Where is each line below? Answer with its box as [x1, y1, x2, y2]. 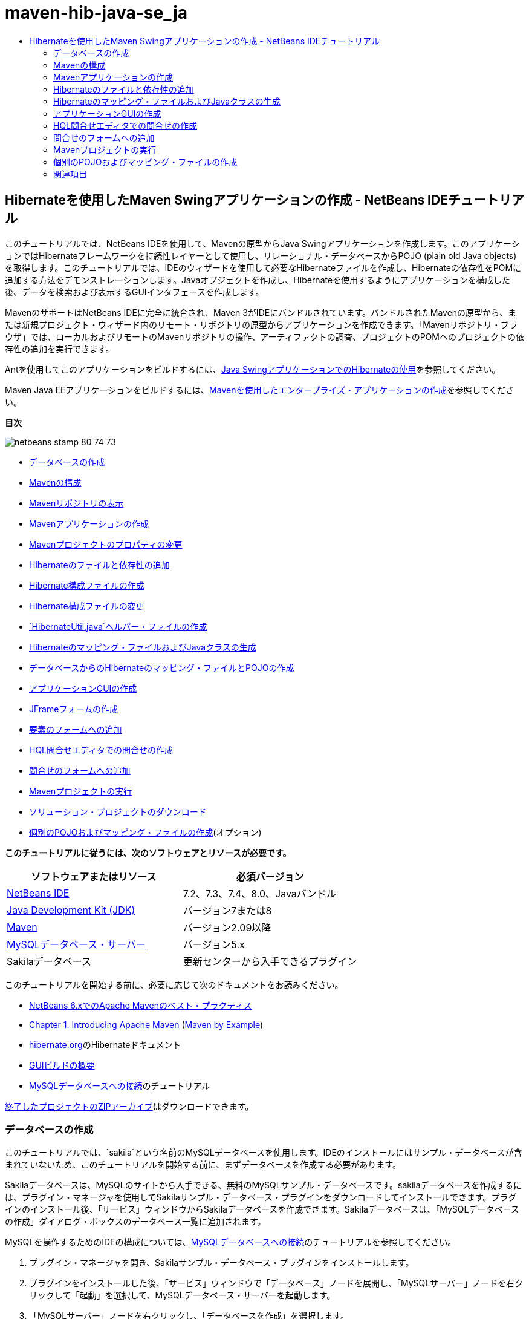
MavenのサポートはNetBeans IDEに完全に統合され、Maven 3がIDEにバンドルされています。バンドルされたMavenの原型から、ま [5, 307, 517, 318]
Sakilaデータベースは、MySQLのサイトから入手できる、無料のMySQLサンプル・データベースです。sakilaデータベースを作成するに [5, 1180, 522, 1191]
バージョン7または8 [183, 904, 272, 917]
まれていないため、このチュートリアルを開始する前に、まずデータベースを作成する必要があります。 [5, 1159, 401, 1170]
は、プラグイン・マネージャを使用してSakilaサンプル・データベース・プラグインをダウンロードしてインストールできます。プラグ [5, 1192, 517, 1203]
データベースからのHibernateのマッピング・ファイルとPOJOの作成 [29, 662, 294, 673]
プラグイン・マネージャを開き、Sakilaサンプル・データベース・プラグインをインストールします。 [29, 1257, 414, 1268]
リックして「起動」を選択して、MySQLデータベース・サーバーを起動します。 [29, 1290, 336, 1301]
